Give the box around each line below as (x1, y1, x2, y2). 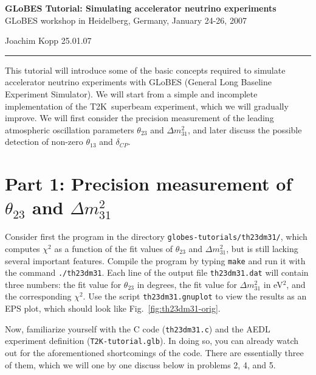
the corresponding (5, 290, 72, 303)
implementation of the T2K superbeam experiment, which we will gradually (5, 99, 289, 112)
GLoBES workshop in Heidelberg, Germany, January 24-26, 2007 (5, 13, 247, 26)
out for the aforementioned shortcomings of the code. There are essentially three (5, 346, 304, 359)
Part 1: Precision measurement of (5, 171, 292, 196)
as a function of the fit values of (54, 242, 173, 254)
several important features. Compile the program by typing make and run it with (5, 254, 306, 267)
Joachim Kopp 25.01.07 (5, 34, 92, 47)
